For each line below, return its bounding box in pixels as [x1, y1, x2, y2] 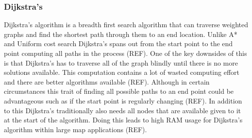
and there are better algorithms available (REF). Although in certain [4, 76, 210, 86]
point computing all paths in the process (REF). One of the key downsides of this [4, 48, 247, 58]
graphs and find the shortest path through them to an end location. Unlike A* [4, 29, 237, 39]
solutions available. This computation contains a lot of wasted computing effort [4, 67, 239, 77]
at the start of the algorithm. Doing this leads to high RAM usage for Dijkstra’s [4, 115, 243, 125]
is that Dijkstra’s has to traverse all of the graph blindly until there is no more [4, 57, 238, 68]
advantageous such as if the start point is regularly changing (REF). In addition [4, 95, 242, 105]
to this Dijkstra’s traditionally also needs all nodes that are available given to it [4, 105, 241, 115]
